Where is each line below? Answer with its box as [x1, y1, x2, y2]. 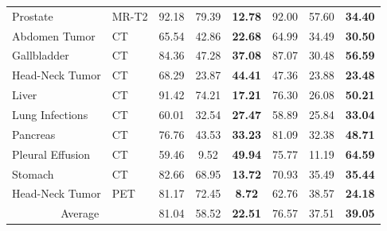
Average [61, 205, 100, 221]
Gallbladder [12, 47, 69, 64]
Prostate [12, 7, 53, 24]
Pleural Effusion [12, 145, 91, 162]
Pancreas [12, 125, 56, 142]
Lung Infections [12, 106, 88, 122]
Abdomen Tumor [12, 27, 96, 44]
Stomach [12, 165, 54, 182]
